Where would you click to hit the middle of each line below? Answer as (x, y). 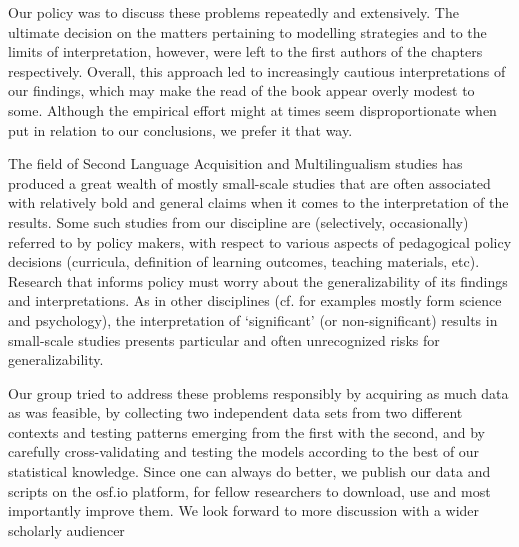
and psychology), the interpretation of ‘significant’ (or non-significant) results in (253, 319)
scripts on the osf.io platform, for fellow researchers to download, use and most (249, 490)
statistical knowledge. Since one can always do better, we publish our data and (249, 471)
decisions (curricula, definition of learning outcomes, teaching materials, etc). (244, 261)
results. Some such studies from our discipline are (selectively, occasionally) (238, 221)
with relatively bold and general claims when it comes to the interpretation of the (258, 202)
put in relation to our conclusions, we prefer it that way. (180, 129)
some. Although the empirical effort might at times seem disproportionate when (252, 109)
